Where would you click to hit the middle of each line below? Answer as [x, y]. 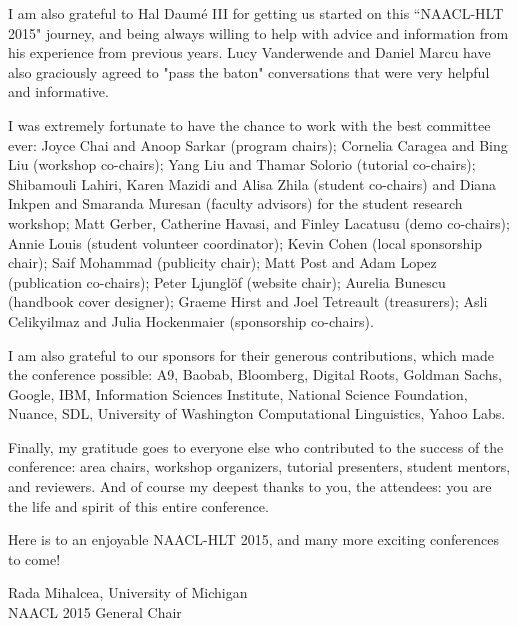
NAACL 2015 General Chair [95, 612]
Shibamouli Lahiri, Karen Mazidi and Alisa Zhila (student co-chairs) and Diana [252, 183]
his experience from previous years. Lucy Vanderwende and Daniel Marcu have [249, 52]
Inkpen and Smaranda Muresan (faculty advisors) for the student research [235, 203]
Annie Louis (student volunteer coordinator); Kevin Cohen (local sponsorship [245, 242]
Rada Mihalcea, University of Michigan [128, 592]
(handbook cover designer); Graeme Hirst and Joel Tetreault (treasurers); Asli [248, 301]
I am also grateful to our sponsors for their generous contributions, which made [251, 354]
